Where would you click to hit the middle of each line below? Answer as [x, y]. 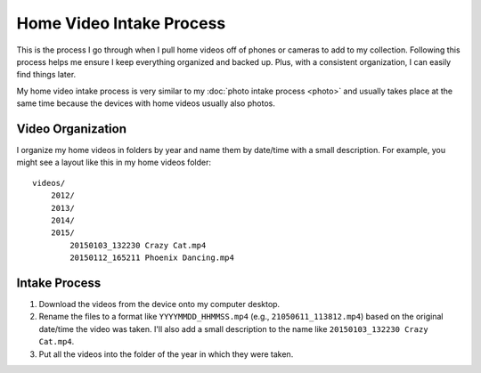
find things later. [46, 75]
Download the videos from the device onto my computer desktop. [159, 304]
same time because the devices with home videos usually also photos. [146, 103]
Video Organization [71, 129]
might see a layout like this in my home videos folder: [114, 162]
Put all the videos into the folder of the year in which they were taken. [166, 354]
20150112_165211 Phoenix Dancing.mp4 [152, 258]
